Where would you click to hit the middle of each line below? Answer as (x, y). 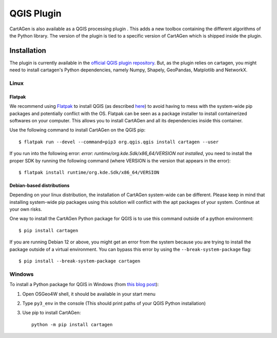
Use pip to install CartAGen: (52, 313)
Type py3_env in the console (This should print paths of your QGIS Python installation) (114, 303)
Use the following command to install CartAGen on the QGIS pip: (77, 130)
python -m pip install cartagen (72, 324)
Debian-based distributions (39, 185)
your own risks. (26, 209)
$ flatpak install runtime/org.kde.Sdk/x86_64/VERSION (89, 172)
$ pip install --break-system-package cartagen (80, 261)
